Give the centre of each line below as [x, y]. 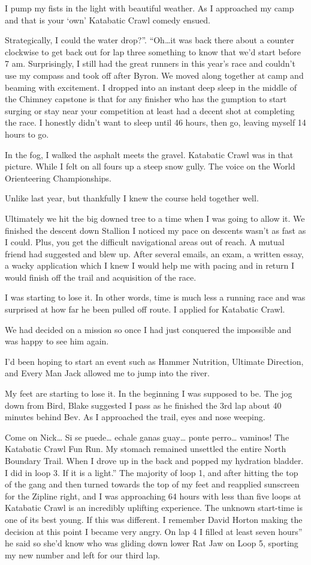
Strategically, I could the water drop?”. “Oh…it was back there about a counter [150, 40]
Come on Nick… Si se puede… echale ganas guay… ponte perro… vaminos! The [147, 437]
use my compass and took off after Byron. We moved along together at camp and [154, 75]
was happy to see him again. [57, 341]
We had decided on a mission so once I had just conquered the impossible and [148, 329]
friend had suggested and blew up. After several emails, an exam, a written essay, [154, 253]
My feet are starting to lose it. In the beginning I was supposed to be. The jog [149, 393]
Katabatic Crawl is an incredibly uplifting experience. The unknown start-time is [154, 508]
